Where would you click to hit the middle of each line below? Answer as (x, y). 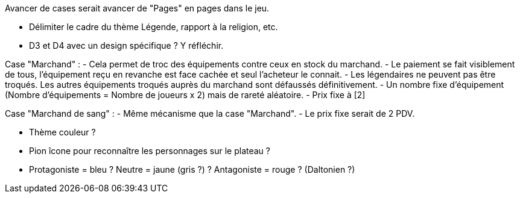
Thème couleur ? (62, 132)
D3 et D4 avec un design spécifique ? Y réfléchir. (126, 45)
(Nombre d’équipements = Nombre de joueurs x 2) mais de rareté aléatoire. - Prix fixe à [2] (185, 95)
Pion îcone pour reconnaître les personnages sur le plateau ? (150, 151)
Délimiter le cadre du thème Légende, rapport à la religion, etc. (154, 27)
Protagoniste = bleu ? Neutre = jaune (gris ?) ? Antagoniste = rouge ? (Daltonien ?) (192, 169)
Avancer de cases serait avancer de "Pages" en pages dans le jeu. (137, 8)
